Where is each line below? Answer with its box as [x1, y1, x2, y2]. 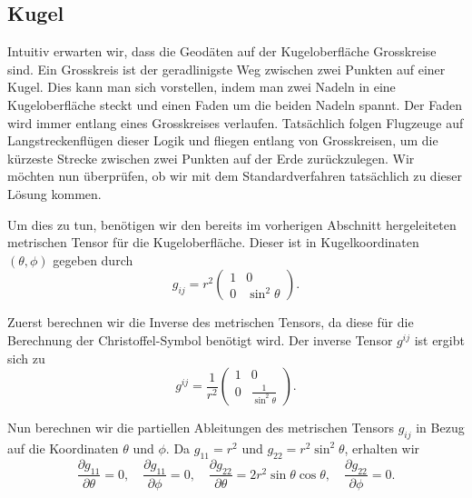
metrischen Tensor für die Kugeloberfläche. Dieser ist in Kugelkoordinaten [7, 233, 419, 252]
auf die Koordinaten [7, 438, 119, 457]
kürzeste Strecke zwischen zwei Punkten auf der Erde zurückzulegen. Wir [7, 148, 415, 167]
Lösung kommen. [7, 184, 102, 203]
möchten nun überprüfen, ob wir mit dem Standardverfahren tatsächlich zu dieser [7, 166, 462, 185]
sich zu [7, 348, 45, 367]
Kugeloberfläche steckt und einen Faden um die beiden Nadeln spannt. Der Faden [7, 95, 462, 114]
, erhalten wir [344, 438, 420, 457]
